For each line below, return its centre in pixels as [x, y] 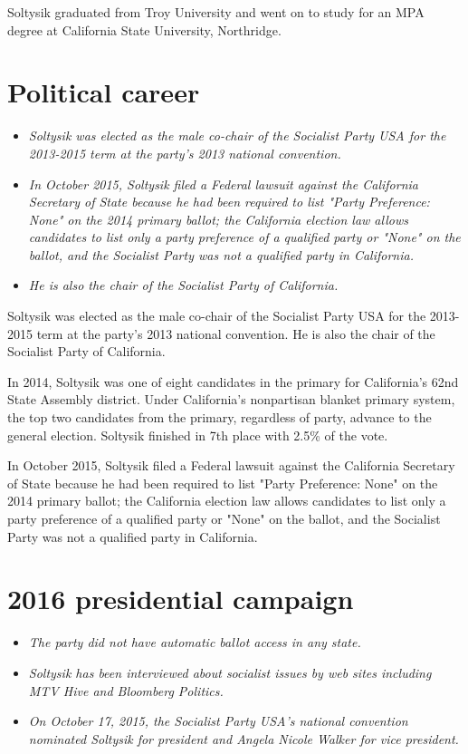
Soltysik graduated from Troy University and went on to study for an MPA [216, 12]
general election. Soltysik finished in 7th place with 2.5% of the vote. [198, 435]
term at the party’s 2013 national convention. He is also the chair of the [236, 333]
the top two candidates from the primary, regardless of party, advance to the [220, 417]
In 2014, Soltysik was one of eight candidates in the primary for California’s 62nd [233, 381]
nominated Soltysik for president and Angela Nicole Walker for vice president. [244, 738]
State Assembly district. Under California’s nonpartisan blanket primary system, [231, 399]
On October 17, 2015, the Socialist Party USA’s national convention [218, 721]
